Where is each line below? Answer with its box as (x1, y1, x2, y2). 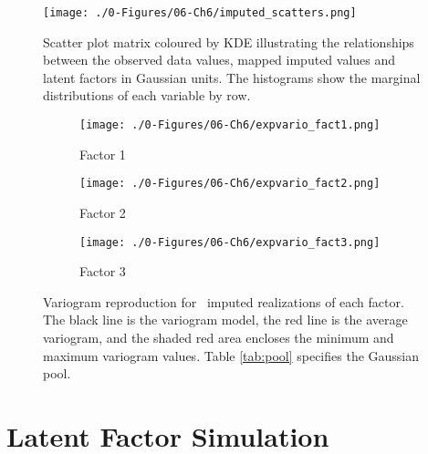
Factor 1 (79, 144, 126, 163)
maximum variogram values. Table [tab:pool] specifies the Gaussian (43, 346, 420, 365)
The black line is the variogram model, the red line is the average (43, 310, 408, 329)
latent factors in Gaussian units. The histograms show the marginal (43, 67, 421, 87)
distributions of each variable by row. (43, 86, 251, 105)
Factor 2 (79, 202, 126, 222)
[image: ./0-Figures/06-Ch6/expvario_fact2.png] (79, 177, 381, 191)
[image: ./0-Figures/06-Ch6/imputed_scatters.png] (43, 6, 357, 19)
